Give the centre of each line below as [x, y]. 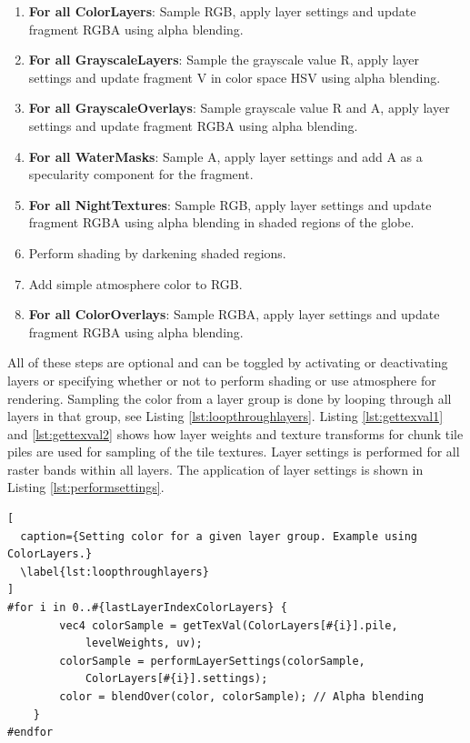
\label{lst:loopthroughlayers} [115, 572]
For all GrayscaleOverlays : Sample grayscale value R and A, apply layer [239, 108]
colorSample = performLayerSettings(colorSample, [212, 661]
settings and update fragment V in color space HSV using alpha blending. [235, 77]
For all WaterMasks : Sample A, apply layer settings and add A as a [225, 156]
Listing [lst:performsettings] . [86, 487]
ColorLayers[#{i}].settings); [176, 679]
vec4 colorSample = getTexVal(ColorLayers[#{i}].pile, [229, 625]
